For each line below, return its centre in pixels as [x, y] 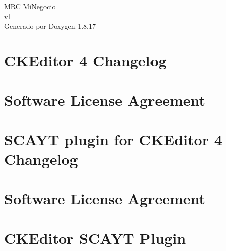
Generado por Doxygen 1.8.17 [50, 26]
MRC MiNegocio [30, 6]
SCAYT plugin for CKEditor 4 [113, 139]
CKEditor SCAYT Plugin [95, 238]
